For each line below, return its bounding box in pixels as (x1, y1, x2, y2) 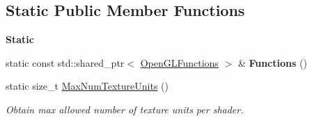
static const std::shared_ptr (6, 55, 125, 70)
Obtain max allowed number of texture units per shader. (6, 102, 244, 116)
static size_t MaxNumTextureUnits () (6, 79, 169, 93)
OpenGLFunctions (140, 55, 219, 70)
